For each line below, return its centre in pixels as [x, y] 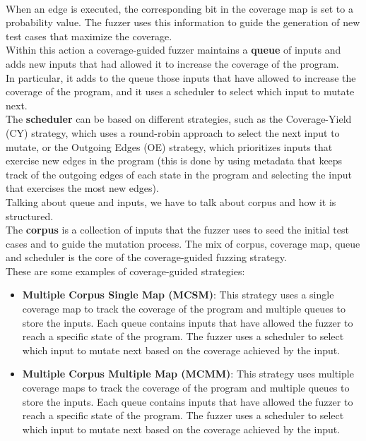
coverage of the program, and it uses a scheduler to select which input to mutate [180, 91]
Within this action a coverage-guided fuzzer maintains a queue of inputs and [173, 50]
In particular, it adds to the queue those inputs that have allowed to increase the [181, 77]
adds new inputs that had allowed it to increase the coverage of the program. [172, 63]
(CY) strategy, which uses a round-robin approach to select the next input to [173, 132]
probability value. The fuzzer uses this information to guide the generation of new [183, 22]
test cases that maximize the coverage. [89, 36]
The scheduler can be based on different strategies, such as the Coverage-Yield [179, 119]
